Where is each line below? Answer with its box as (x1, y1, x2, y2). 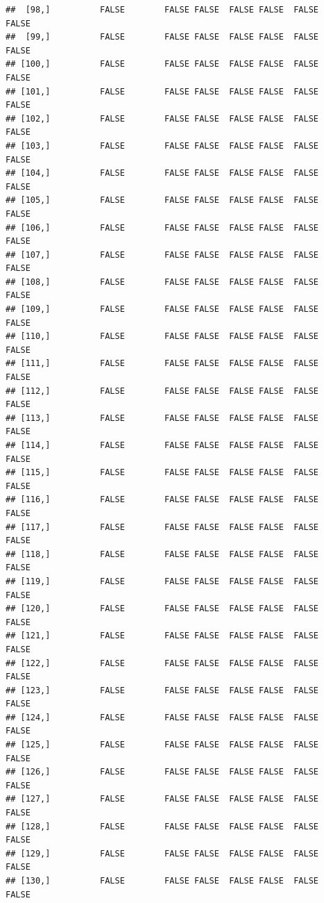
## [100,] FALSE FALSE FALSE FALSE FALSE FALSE (6, 59, 319, 69)
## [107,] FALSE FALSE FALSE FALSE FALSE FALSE (6, 249, 319, 260)
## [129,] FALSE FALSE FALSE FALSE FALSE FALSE (6, 848, 319, 859)
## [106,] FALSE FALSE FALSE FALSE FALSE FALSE (6, 222, 319, 233)
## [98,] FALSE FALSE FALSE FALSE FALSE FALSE (6, 5, 319, 15)
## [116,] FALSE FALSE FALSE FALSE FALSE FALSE (6, 495, 319, 505)
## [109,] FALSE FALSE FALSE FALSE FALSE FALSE (6, 304, 319, 315)
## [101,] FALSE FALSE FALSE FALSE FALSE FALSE (6, 86, 319, 97)
